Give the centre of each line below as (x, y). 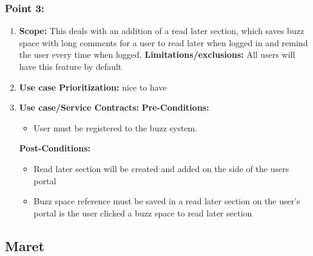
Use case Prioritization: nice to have (93, 87)
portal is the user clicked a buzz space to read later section (143, 213)
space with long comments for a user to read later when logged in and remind (163, 42)
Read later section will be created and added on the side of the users (161, 168)
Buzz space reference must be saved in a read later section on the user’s (167, 201)
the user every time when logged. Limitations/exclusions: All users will (157, 54)
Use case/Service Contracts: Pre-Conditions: (114, 107)
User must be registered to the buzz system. (116, 127)
